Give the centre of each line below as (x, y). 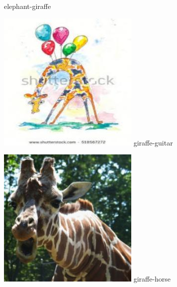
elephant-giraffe (28, 6)
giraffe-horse (152, 279)
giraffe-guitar (153, 142)
